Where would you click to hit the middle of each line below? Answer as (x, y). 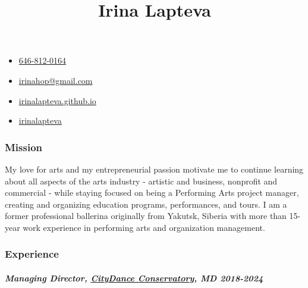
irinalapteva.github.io (57, 100)
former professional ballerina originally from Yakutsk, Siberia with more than (146, 216)
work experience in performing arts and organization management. (144, 227)
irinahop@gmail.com (56, 80)
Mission (24, 147)
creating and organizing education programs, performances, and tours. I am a (146, 204)
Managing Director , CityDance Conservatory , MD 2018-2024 (134, 278)
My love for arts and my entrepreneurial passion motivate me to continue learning (154, 169)
